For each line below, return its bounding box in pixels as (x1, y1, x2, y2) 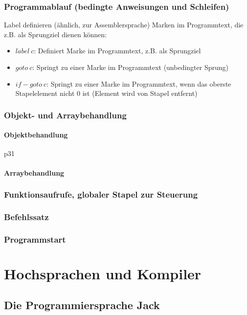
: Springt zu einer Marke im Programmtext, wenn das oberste (46, 78, 231, 89)
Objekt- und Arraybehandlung (4, 109, 127, 121)
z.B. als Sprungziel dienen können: (4, 29, 107, 39)
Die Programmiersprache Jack (4, 297, 160, 312)
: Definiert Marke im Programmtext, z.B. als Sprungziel (34, 45, 201, 56)
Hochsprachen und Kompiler (4, 263, 202, 283)
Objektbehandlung (4, 130, 68, 140)
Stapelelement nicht (15, 88, 75, 98)
